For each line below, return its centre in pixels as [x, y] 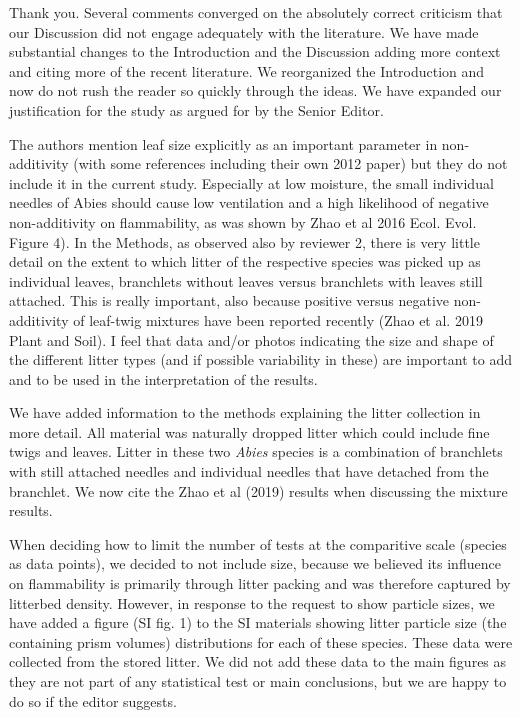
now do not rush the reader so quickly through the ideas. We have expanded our [255, 90]
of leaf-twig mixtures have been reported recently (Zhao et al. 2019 [278, 319]
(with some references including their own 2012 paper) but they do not [290, 163]
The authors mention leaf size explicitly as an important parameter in [223, 143]
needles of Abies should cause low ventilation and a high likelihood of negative [249, 202]
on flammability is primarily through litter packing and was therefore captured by [260, 583]
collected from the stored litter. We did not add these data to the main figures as [258, 661]
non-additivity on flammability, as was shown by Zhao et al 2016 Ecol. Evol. [243, 221]
